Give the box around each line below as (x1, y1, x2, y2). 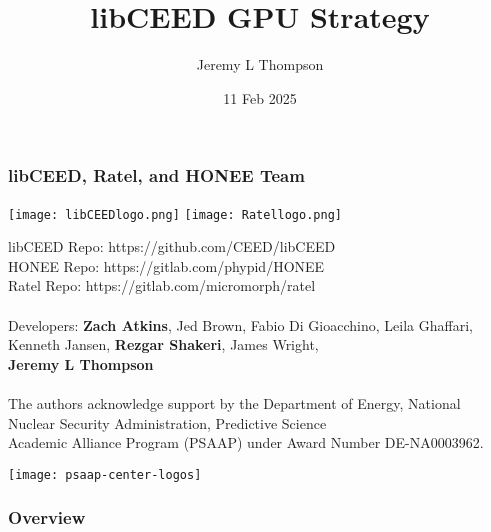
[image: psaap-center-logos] (8, 467, 202, 482)
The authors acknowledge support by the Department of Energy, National (8, 393, 461, 414)
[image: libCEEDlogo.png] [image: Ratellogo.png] (8, 207, 342, 222)
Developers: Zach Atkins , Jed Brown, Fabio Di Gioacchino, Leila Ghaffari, (8, 314, 473, 335)
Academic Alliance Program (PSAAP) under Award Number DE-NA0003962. (8, 432, 484, 453)
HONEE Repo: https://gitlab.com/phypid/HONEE (8, 255, 325, 276)
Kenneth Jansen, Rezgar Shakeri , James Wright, (8, 334, 319, 355)
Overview (8, 505, 86, 530)
